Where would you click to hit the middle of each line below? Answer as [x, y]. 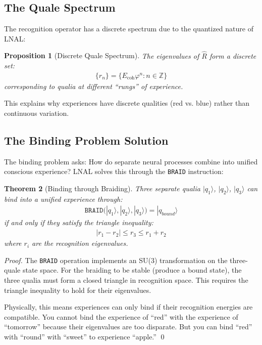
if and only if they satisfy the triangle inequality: [79, 222]
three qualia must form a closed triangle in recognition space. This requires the [126, 279]
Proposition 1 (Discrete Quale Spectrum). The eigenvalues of [102, 55]
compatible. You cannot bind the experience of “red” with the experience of [121, 316]
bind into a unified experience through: [63, 199]
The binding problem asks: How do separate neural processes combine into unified [131, 161]
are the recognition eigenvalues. [80, 243]
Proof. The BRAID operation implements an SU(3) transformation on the [116, 260]
